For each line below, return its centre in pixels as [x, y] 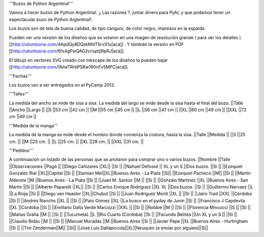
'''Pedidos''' [21, 151]
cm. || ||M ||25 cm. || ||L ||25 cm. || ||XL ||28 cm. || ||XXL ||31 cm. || [76, 142]
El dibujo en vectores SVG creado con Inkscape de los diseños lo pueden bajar [88, 60]
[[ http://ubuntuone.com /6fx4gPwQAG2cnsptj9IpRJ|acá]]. [67, 51]
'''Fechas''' [20, 76]
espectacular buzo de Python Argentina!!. [51, 19]
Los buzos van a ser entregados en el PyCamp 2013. [62, 85]
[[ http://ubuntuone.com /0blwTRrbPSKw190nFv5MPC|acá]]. [69, 67]
